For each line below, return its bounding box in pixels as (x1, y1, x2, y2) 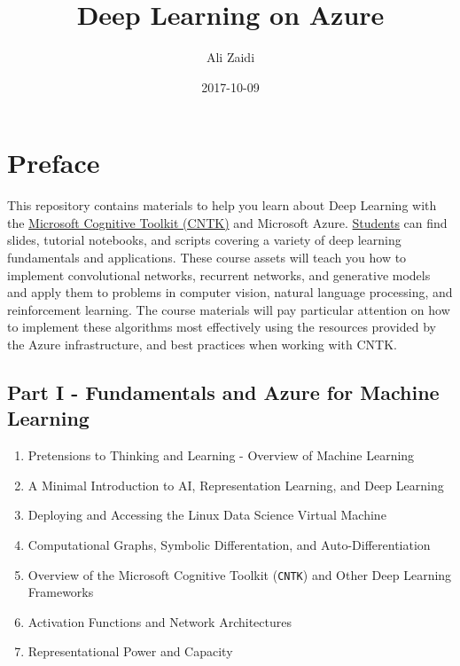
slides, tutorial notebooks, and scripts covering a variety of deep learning (7, 231, 402, 249)
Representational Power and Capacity (27, 642, 233, 661)
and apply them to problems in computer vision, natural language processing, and (7, 283, 453, 302)
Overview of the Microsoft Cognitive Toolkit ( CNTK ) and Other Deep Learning (27, 565, 452, 584)
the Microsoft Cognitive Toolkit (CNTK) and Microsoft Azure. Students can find (7, 213, 448, 231)
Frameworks (27, 583, 94, 601)
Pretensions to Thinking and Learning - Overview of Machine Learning (27, 446, 415, 465)
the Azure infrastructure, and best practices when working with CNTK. (7, 335, 397, 353)
